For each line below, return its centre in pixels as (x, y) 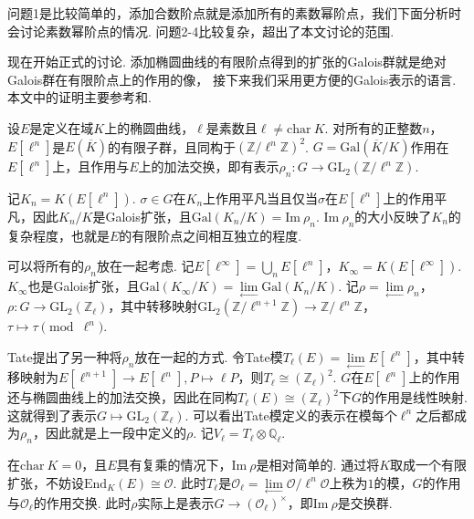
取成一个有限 (429, 465)
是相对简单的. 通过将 (318, 465)
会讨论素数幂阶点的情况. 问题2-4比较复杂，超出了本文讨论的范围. (201, 31)
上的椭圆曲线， (149, 127)
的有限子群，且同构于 (171, 146)
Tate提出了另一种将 (65, 356)
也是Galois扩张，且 (84, 286)
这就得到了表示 (52, 415)
